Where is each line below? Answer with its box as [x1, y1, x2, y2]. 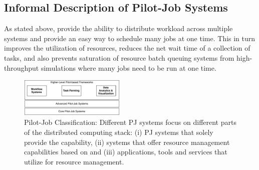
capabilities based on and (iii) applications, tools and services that [24, 146, 227, 157]
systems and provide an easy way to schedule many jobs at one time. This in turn [4, 33, 255, 43]
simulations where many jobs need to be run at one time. [41, 62, 216, 73]
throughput [4, 62, 39, 73]
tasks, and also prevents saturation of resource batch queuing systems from [4, 52, 234, 63]
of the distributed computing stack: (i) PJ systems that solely [24, 126, 213, 137]
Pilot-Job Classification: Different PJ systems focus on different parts [24, 117, 236, 127]
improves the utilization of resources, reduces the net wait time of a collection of [4, 43, 250, 53]
